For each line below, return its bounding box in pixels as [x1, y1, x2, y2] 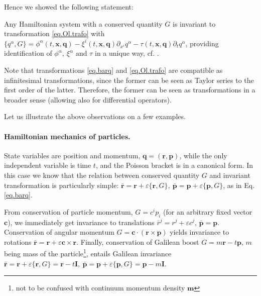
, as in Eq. [223, 179, 255, 190]
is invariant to [173, 18, 216, 29]
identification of [4, 48, 52, 58]
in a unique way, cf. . [95, 48, 159, 58]
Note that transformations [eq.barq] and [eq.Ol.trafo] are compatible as [4, 64, 223, 75]
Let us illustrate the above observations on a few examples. [4, 111, 186, 122]
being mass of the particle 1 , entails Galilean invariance [4, 247, 172, 258]
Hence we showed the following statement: [4, 2, 134, 12]
